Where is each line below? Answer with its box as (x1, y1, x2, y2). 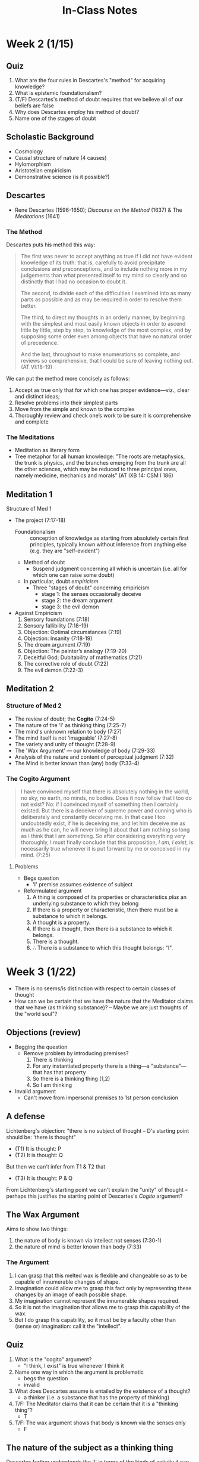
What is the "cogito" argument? (14, 1355, 92, 1363)
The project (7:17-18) (14, 517, 66, 524)
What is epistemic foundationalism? (14, 89, 102, 96)
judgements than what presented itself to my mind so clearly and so (20, 271, 187, 279)
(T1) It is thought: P (14, 1145, 61, 1152)
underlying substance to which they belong (32, 900, 139, 907)
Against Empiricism (14, 610, 62, 617)
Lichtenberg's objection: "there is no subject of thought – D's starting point (6, 1127, 189, 1134)
